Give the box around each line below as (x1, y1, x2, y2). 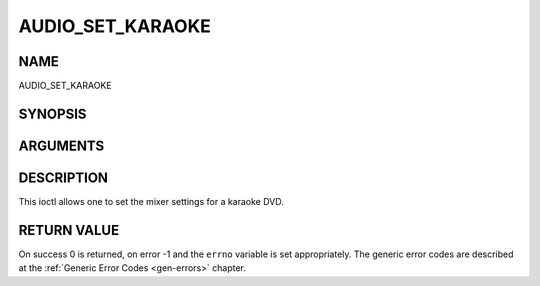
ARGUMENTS (18, 137, 105, 154)
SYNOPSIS (18, 105, 87, 122)
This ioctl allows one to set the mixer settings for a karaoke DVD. (18, 196, 285, 207)
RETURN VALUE (18, 221, 120, 239)
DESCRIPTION (18, 169, 109, 186)
